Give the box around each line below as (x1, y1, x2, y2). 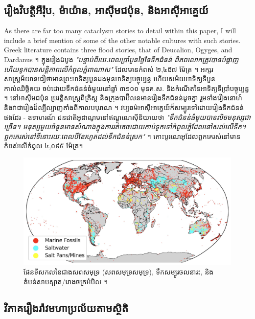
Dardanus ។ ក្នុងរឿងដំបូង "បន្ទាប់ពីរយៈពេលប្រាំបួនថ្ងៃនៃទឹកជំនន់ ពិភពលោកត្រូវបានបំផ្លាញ (4, 54, 239, 64)
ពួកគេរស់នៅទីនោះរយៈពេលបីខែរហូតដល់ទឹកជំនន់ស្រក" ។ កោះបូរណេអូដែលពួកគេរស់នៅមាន (4, 131, 241, 141)
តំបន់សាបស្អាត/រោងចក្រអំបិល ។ (23, 276, 108, 286)
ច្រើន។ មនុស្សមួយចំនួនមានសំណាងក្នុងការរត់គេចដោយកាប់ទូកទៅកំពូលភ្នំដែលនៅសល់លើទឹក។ (4, 121, 246, 132)
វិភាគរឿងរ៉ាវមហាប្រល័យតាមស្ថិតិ (4, 300, 129, 315)
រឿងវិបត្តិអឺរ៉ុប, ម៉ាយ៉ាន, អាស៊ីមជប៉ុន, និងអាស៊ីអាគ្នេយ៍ (4, 2, 209, 18)
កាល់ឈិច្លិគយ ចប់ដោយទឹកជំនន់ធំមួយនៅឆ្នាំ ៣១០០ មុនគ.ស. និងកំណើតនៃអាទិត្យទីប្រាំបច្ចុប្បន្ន (4, 83, 249, 93)
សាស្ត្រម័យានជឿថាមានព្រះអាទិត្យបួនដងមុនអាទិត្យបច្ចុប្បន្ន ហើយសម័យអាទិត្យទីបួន (4, 73, 215, 84)
